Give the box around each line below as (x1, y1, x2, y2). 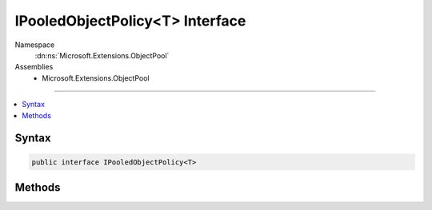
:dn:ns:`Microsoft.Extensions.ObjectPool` (34, 50, 170, 60)
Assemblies (14, 62, 54, 72)
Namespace (14, 40, 55, 50)
